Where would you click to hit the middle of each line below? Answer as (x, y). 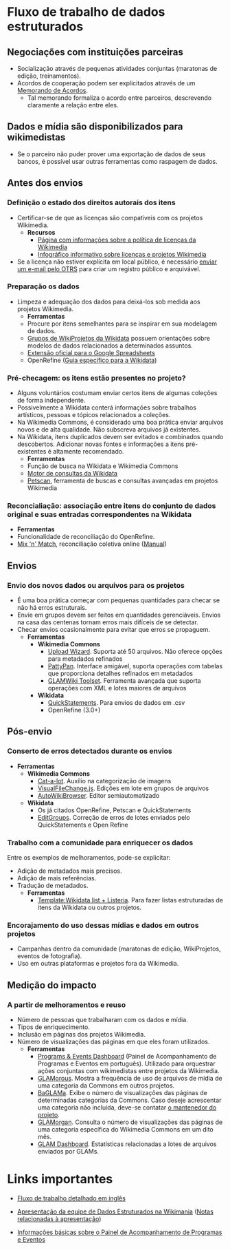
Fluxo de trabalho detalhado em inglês (71, 1198)
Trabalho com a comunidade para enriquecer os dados (100, 843)
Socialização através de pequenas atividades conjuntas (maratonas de (117, 68)
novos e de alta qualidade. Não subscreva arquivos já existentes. (109, 430)
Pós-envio (30, 731)
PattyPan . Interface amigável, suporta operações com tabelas (135, 666)
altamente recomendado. (88, 452)
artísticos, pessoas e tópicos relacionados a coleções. (94, 415)
